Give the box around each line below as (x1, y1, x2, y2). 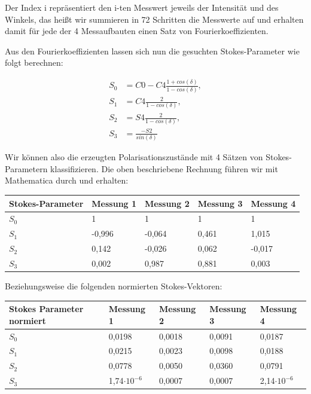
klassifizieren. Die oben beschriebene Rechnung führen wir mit (50, 162, 278, 175)
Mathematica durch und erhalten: (5, 174, 129, 187)
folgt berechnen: (5, 56, 63, 69)
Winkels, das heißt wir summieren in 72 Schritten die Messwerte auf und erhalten (5, 13, 304, 25)
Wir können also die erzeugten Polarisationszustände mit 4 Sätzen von (5, 151, 263, 163)
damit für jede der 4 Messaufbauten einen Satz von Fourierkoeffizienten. (5, 25, 269, 37)
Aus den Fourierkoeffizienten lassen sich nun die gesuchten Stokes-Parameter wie (5, 44, 300, 57)
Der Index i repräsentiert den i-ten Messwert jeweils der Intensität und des (5, 1, 279, 13)
